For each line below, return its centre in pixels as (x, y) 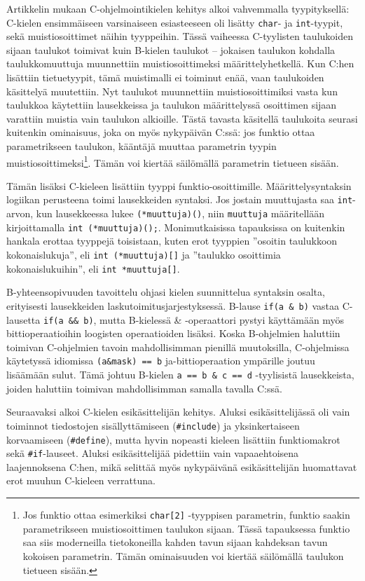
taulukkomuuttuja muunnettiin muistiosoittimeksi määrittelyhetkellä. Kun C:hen (180, 63)
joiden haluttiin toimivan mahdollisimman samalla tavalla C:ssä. (144, 388)
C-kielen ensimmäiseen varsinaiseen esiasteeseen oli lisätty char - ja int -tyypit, (175, 22)
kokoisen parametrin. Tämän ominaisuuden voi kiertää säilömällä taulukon (183, 555)
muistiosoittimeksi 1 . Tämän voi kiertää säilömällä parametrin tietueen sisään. (173, 161)
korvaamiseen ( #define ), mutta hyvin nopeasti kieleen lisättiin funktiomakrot (173, 439)
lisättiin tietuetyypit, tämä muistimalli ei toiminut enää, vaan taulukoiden (165, 77)
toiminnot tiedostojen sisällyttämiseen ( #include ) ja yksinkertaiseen (153, 425)
